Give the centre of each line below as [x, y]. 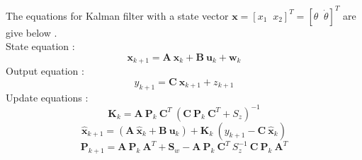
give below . [32, 32]
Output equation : [45, 71]
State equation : [40, 46]
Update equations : [47, 97]
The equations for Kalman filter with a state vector [117, 15]
